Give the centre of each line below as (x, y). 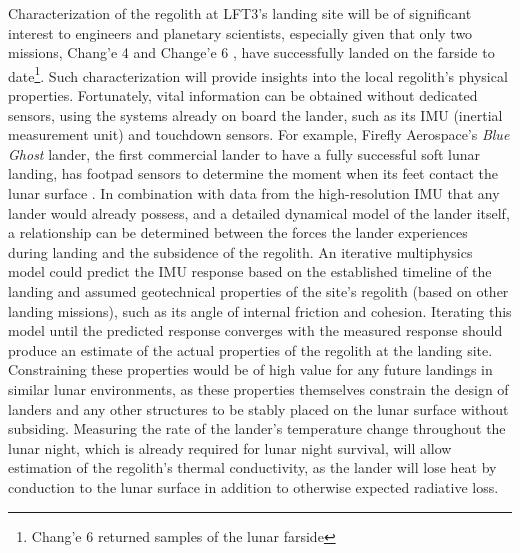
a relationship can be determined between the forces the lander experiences (238, 232)
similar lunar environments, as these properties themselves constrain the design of (258, 388)
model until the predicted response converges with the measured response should (255, 330)
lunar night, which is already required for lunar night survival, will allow (230, 447)
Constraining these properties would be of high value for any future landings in (250, 369)
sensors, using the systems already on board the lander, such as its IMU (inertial (255, 114)
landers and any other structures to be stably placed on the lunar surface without (258, 408)
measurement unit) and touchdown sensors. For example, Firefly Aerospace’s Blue (259, 134)
